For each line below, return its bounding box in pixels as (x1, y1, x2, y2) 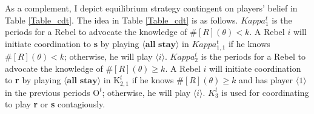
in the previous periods (5, 86, 90, 98)
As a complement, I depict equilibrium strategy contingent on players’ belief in (5, 2, 298, 14)
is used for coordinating (221, 86, 309, 98)
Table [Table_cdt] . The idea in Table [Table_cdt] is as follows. (5, 13, 238, 26)
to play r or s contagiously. (5, 98, 105, 110)
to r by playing (5, 74, 61, 86)
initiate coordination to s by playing (5, 37, 139, 49)
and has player (238, 74, 293, 86)
